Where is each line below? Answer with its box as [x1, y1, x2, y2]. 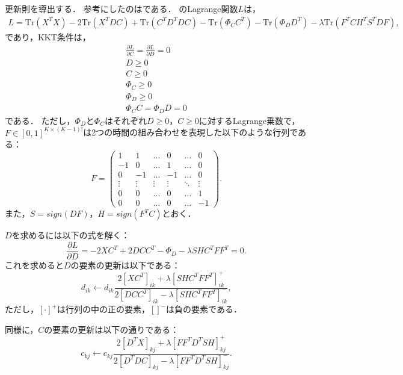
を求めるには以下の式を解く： [11, 229, 130, 241]
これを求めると [5, 258, 64, 271]
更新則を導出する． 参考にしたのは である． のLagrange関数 [5, 2, 238, 14]
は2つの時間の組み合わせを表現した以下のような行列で [83, 126, 298, 138]
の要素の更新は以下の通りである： [44, 323, 179, 335]
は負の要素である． [166, 303, 242, 315]
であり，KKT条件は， [5, 30, 91, 43]
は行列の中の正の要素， [57, 303, 150, 315]
